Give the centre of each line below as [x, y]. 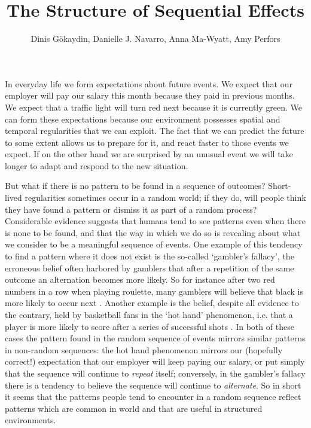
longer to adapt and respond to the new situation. [97, 165]
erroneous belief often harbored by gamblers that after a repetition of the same [150, 267]
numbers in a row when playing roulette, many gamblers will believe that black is [154, 291]
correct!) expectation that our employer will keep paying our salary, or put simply [155, 361]
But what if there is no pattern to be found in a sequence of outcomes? [135, 186]
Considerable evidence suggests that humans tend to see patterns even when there [155, 221]
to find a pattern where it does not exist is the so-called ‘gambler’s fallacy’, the [150, 256]
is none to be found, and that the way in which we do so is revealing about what [153, 232]
